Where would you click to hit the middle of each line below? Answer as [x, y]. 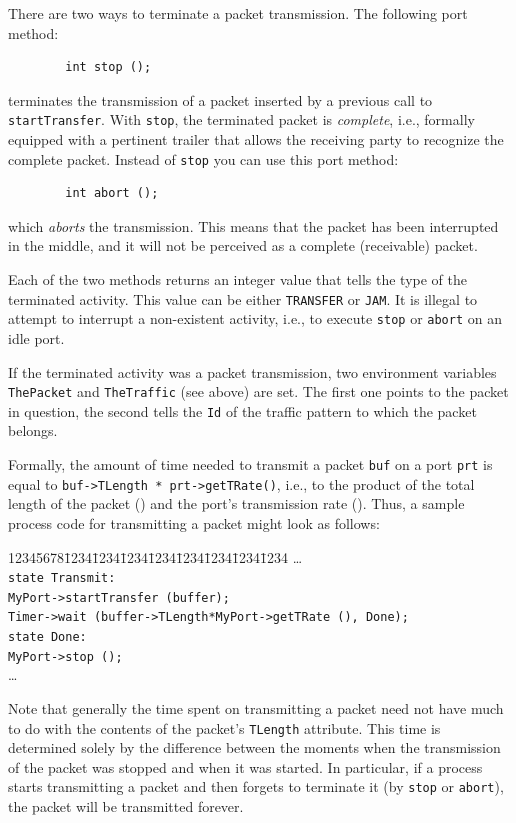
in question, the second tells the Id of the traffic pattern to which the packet [242, 410]
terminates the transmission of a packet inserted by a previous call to [220, 99]
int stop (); [108, 67]
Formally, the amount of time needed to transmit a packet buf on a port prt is [250, 464]
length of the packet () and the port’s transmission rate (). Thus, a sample [236, 503]
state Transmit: [62, 578]
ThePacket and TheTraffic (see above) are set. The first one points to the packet [258, 391]
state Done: [47, 637]
